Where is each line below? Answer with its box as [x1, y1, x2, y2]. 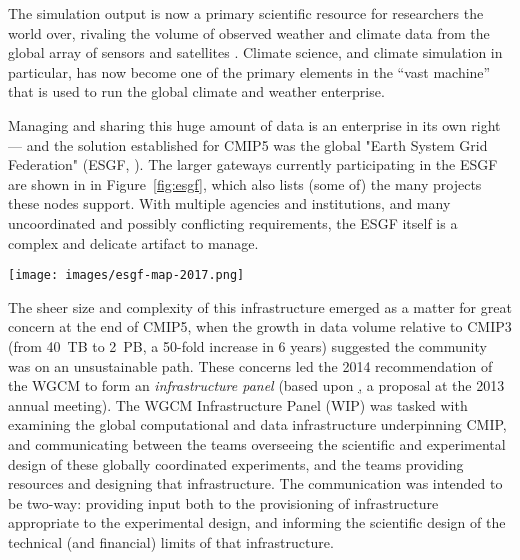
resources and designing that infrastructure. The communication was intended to [8, 473, 503, 494]
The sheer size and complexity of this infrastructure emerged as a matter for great [8, 296, 512, 317]
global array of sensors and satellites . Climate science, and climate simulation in [8, 42, 503, 63]
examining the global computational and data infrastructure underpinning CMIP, [8, 414, 507, 435]
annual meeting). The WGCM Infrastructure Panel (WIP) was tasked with [8, 394, 468, 415]
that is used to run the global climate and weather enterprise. [8, 81, 385, 102]
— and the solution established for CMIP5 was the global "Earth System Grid [8, 134, 488, 155]
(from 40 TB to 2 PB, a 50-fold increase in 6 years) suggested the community [8, 335, 487, 356]
